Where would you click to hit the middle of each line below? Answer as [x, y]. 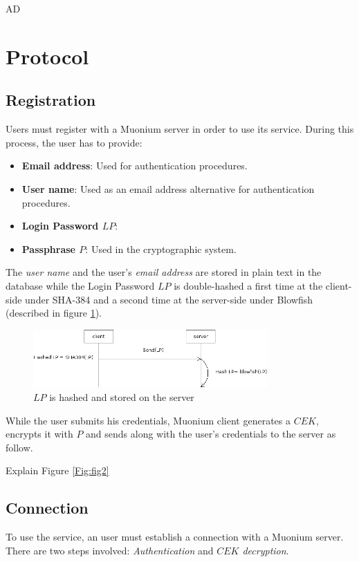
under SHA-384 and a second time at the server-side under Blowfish [169, 299]
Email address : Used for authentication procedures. [135, 166]
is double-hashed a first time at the [248, 285]
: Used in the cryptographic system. [161, 249]
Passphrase [48, 249]
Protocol [47, 56]
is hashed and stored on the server [122, 396]
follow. [19, 447]
